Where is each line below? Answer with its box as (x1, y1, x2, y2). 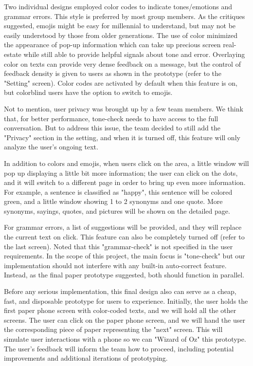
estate (4, 49, 21, 59)
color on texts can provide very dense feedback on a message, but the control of (4, 58, 241, 69)
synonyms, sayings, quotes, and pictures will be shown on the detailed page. (4, 205, 230, 216)
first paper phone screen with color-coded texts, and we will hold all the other (4, 305, 236, 315)
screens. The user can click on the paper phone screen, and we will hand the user (4, 314, 245, 325)
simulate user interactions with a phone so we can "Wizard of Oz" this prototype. (4, 334, 246, 344)
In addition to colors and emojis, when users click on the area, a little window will (4, 158, 249, 168)
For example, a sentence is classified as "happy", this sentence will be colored (4, 186, 233, 197)
